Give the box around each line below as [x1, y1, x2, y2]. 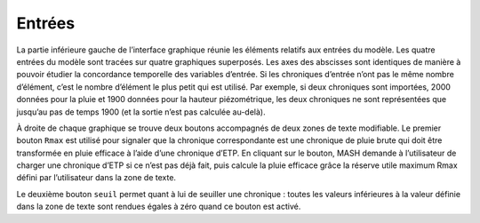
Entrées [16, 13, 76, 33]
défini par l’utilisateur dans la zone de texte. [16, 172, 177, 183]
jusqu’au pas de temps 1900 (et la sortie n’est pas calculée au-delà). [16, 107, 266, 117]
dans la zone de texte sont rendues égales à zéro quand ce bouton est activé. [16, 201, 301, 212]
